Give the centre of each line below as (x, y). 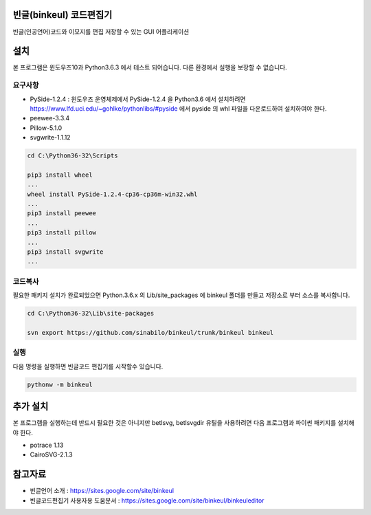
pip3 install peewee (61, 213)
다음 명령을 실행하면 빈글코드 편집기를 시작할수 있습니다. (88, 366)
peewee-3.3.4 (50, 118)
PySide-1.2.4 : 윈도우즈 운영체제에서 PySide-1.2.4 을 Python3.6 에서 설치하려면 (138, 99)
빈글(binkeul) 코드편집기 (63, 15)
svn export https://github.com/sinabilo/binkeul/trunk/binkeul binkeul (150, 332)
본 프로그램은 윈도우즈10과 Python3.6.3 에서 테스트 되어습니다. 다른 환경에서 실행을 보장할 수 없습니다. (150, 67)
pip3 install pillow (61, 233)
